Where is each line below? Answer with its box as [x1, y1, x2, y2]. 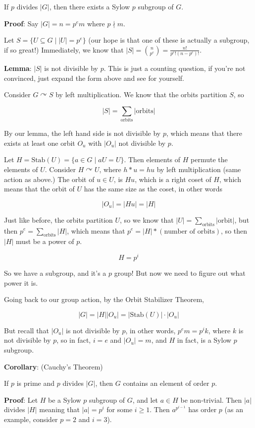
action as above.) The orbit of [4, 174, 95, 184]
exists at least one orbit [4, 137, 75, 148]
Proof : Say [4, 18, 39, 28]
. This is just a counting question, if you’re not [103, 63, 246, 73]
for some [106, 404, 133, 415]
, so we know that [120, 214, 174, 225]
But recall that [4, 325, 49, 335]
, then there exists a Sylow [49, 1, 130, 11]
